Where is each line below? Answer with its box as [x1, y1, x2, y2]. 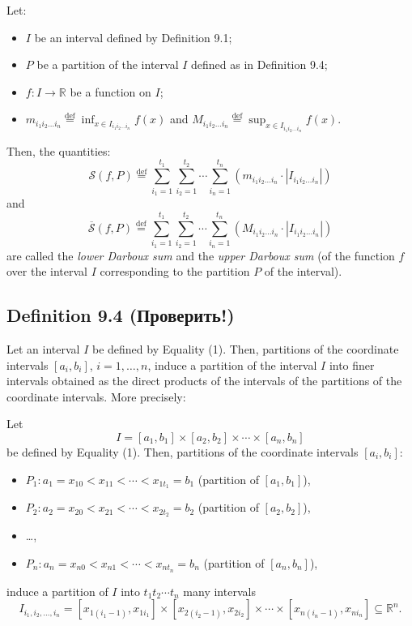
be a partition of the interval [36, 56, 179, 73]
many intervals [183, 582, 256, 599]
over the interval [6, 263, 88, 280]
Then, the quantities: [6, 142, 111, 159]
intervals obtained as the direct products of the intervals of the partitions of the [6, 372, 402, 389]
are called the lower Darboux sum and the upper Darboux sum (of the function [6, 247, 395, 264]
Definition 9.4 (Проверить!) [6, 302, 235, 328]
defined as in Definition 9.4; [191, 56, 328, 73]
